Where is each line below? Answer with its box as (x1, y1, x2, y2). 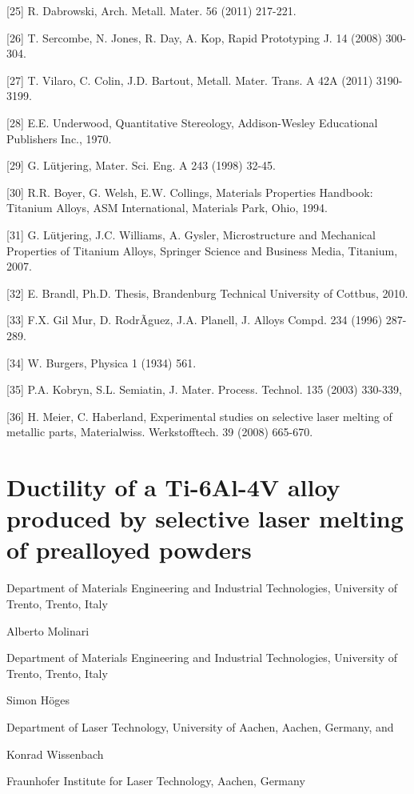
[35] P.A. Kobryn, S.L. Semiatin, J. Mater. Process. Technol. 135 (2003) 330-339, (6, 381, 402, 398)
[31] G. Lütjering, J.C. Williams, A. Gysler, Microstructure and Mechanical (6, 226, 376, 243)
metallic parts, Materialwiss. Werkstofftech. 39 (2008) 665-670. (6, 423, 313, 440)
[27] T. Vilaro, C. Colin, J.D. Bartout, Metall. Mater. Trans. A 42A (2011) (6, 71, 373, 88)
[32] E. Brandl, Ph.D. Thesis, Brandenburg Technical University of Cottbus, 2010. (6, 284, 408, 301)
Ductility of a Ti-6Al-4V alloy (6, 471, 340, 503)
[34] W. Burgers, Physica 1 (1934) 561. (6, 354, 197, 371)
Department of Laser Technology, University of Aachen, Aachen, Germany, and (6, 718, 394, 735)
